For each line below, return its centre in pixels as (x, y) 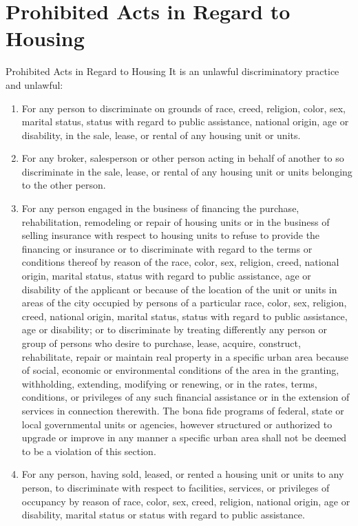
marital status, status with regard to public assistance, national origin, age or (185, 122)
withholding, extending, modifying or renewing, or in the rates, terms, (169, 383)
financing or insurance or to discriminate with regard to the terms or (167, 248)
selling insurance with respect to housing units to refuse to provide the (171, 235)
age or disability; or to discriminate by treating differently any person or (174, 329)
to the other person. (64, 185)
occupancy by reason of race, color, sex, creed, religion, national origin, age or (186, 501)
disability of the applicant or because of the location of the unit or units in (179, 289)
